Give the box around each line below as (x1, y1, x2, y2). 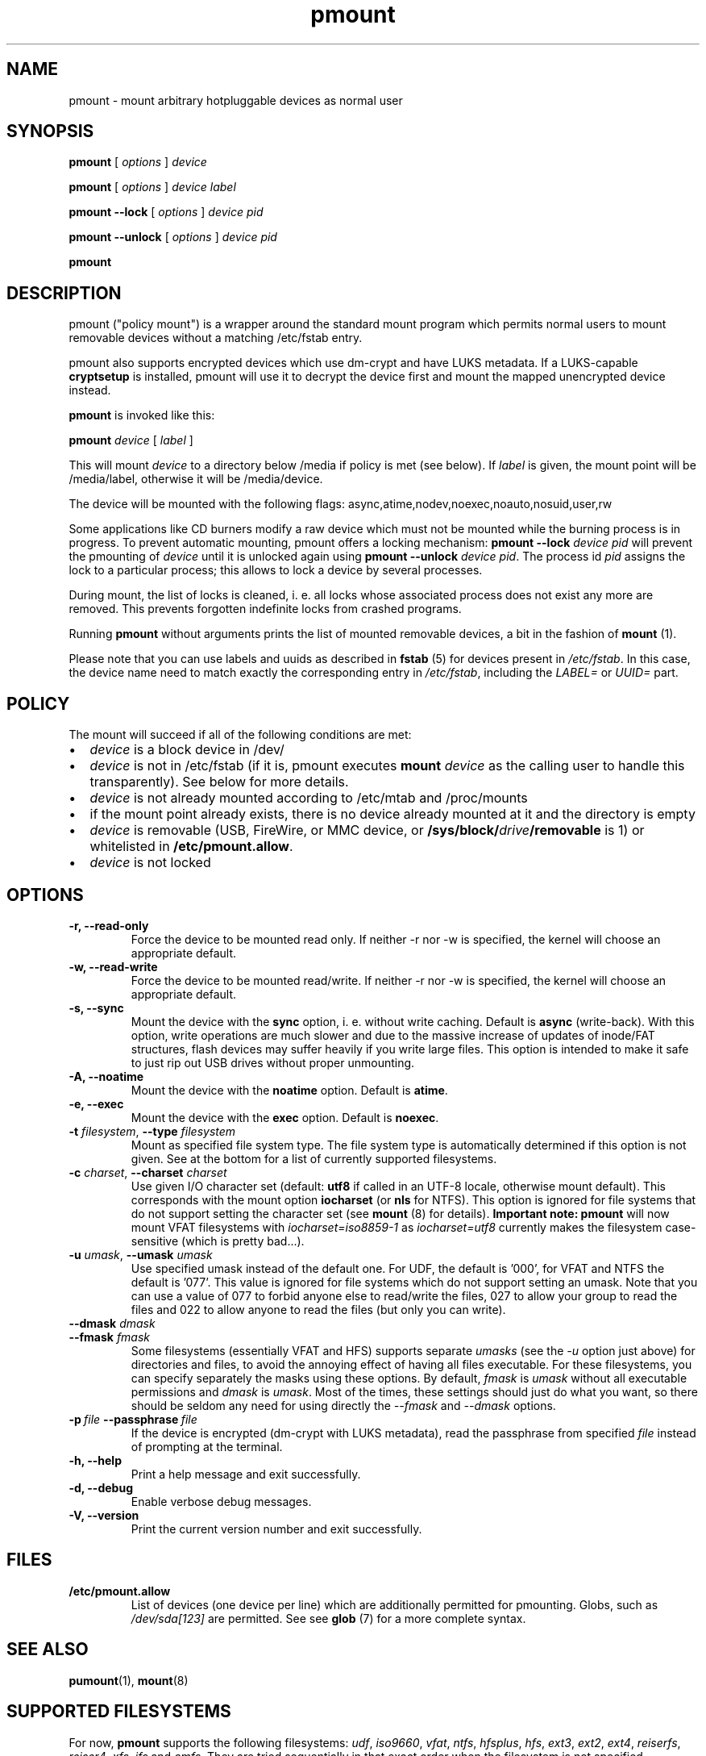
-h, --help (69, 1453, 122, 1467)
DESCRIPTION (6, 282, 122, 303)
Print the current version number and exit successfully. (131, 1521, 422, 1536)
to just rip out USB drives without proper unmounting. (131, 1055, 415, 1070)
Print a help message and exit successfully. (131, 1466, 361, 1481)
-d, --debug (69, 1480, 133, 1495)
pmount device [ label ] (69, 433, 193, 448)
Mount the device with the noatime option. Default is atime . (131, 1082, 448, 1097)
